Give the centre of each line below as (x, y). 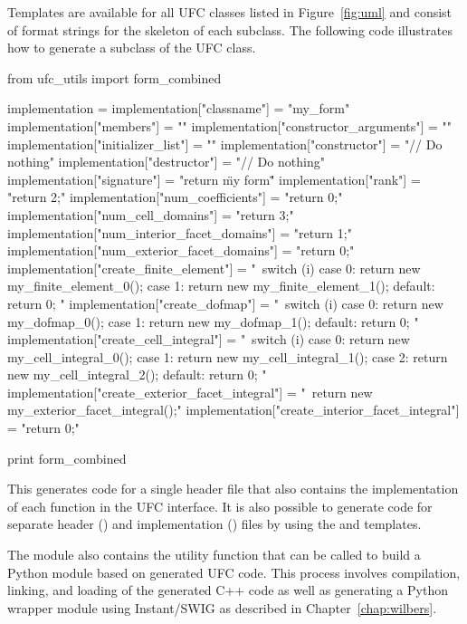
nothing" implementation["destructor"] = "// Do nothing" (166, 162)
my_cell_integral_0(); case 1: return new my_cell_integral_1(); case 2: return (228, 356)
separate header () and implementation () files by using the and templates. (214, 524)
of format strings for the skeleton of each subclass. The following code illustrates (230, 29)
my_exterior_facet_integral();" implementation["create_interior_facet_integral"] (233, 410)
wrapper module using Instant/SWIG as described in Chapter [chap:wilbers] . (222, 607)
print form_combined (67, 458)
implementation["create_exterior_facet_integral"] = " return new (190, 392)
